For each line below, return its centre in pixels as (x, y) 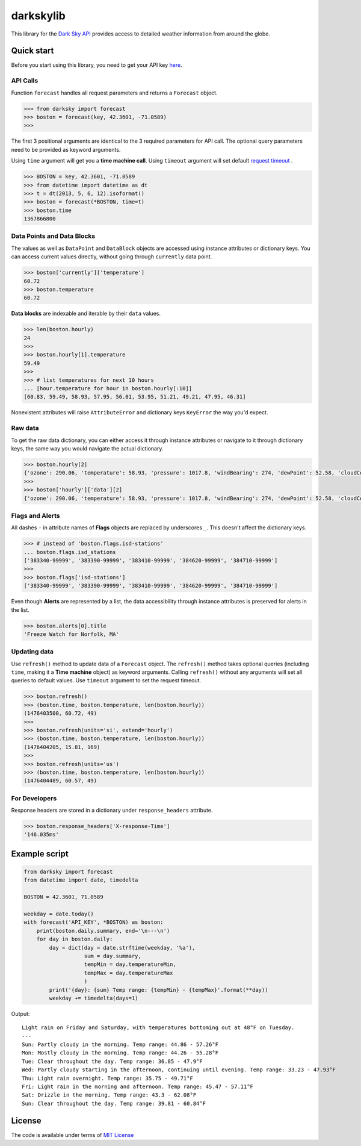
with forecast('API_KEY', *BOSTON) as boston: (94, 922)
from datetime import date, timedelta (81, 880)
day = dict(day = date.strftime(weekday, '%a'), (122, 948)
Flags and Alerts (35, 515)
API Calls (25, 81)
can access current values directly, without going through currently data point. (112, 257)
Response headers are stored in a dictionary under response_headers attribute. (112, 811)
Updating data (32, 652)
